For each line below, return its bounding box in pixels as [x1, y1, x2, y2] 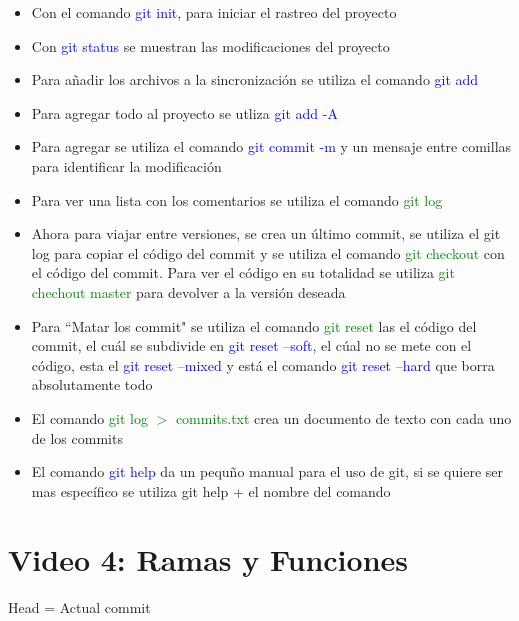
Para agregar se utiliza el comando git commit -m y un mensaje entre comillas [31, 136, 512, 157]
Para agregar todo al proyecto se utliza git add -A [31, 102, 338, 123]
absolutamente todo [31, 374, 153, 395]
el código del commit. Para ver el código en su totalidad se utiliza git [31, 262, 455, 283]
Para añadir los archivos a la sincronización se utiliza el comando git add [31, 69, 479, 90]
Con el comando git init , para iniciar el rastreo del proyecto [31, 2, 397, 22]
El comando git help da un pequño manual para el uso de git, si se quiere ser [31, 461, 503, 482]
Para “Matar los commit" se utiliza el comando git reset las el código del [31, 315, 477, 336]
